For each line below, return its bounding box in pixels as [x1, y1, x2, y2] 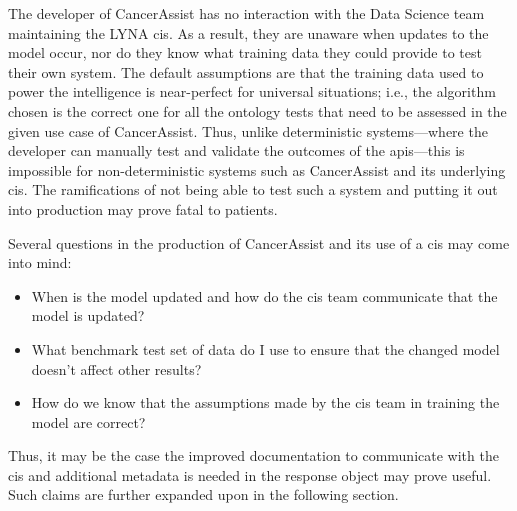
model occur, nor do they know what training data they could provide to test [8, 42, 482, 63]
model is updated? [31, 305, 145, 326]
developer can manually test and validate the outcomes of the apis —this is [8, 140, 465, 161]
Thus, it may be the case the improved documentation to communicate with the [8, 445, 499, 466]
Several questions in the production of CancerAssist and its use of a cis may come [8, 232, 510, 253]
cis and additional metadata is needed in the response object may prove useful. [8, 464, 492, 485]
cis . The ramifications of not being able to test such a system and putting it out [8, 179, 498, 200]
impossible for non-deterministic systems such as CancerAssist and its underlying [8, 159, 506, 180]
